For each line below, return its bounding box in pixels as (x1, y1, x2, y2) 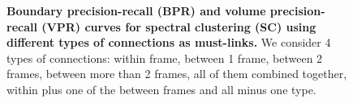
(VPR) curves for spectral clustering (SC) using (41, 18, 316, 35)
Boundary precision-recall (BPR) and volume (6, 2, 266, 19)
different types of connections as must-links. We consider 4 (6, 34, 331, 51)
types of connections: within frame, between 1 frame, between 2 (6, 49, 323, 66)
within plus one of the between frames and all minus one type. (6, 80, 316, 97)
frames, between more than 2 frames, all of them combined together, (6, 65, 347, 82)
